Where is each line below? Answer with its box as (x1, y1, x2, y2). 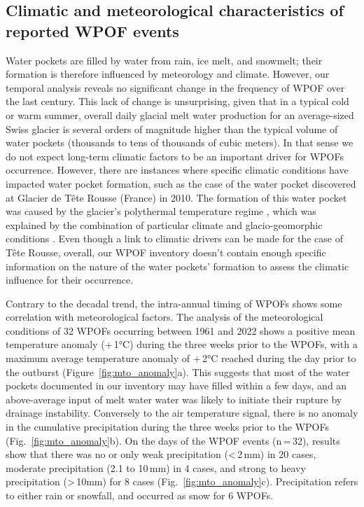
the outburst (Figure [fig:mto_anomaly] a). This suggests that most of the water (6, 364, 350, 379)
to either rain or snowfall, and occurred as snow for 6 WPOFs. (6, 488, 274, 502)
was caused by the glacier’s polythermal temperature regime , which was (6, 204, 316, 218)
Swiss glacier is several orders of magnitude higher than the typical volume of (6, 121, 338, 136)
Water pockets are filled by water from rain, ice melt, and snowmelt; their (6, 53, 323, 67)
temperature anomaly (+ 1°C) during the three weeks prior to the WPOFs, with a (6, 337, 358, 352)
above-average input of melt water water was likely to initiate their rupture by (6, 391, 342, 406)
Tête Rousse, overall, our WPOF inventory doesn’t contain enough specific (6, 244, 326, 259)
